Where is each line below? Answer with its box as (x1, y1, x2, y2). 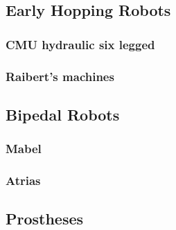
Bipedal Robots (6, 103, 120, 125)
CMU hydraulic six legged (6, 35, 155, 53)
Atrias (6, 172, 41, 189)
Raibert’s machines (6, 67, 114, 85)
